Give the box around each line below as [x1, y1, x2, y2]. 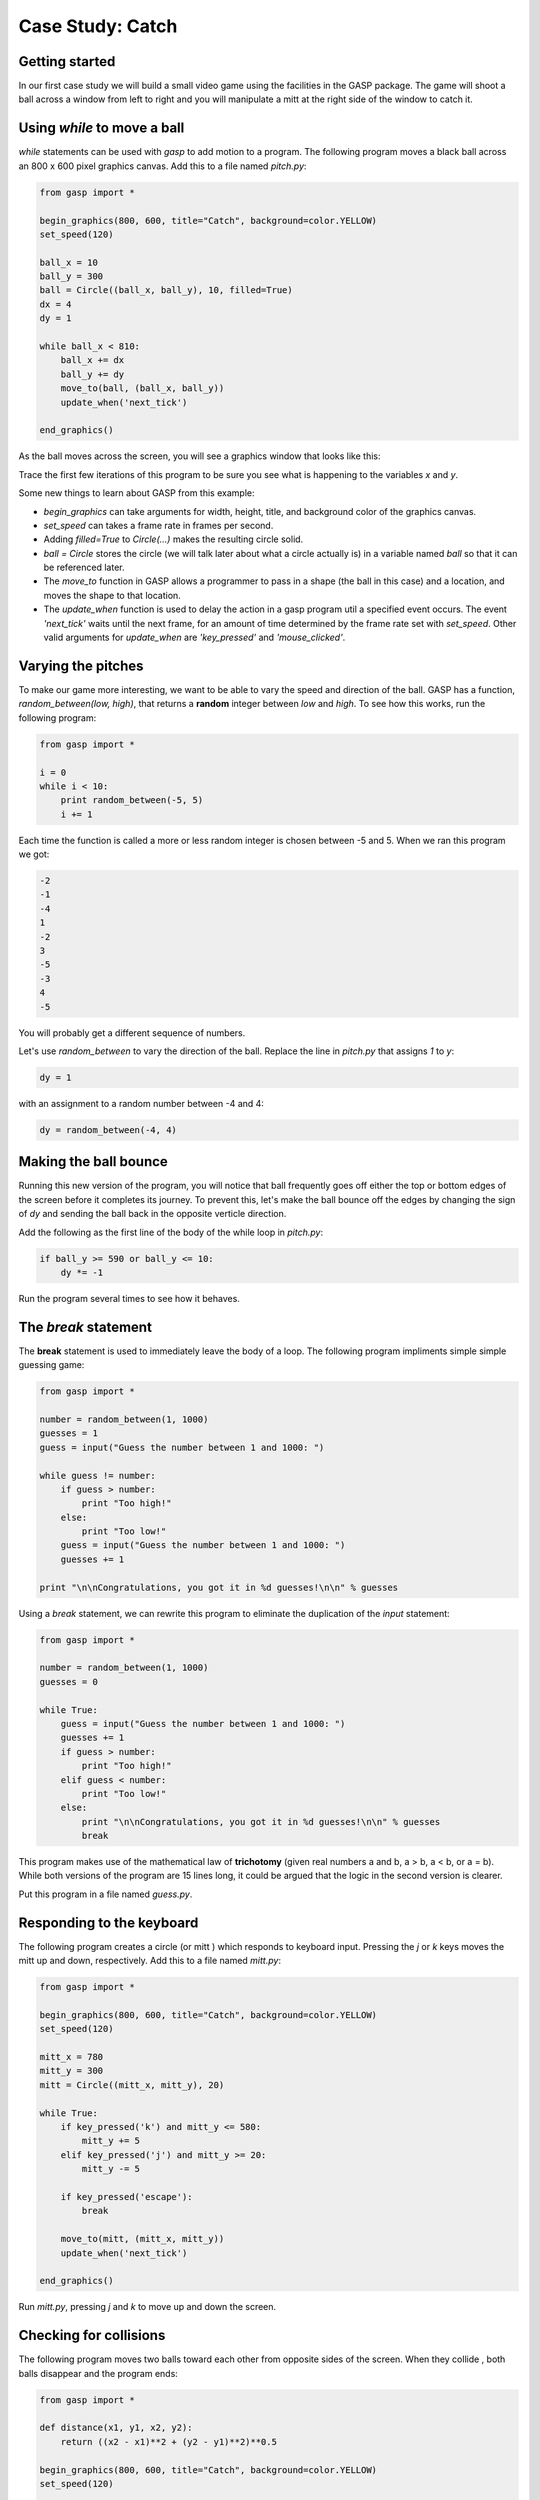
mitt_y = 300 [39, 2065, 104, 2077]
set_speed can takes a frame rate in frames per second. [43, 519, 274, 531]
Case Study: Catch [18, 15, 178, 37]
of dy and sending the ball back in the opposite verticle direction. [18, 1208, 287, 1220]
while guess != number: [39, 1470, 157, 1481]
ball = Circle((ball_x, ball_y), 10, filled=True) [39, 285, 294, 296]
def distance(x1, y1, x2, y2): [39, 2422, 194, 2434]
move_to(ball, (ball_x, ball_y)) [60, 383, 225, 394]
